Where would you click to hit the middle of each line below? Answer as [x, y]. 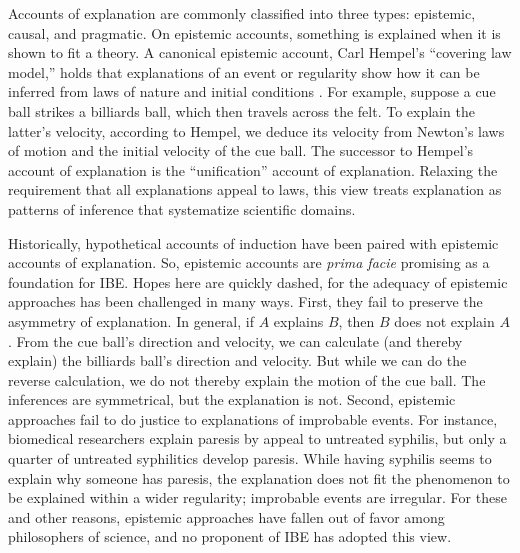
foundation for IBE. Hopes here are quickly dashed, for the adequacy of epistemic [258, 281]
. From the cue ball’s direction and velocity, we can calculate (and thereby [235, 340]
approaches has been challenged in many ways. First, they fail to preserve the [245, 301]
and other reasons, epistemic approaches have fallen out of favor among [226, 516]
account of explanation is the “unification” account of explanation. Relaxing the [253, 169]
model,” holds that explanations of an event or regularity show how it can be [244, 71]
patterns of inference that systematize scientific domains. [182, 208]
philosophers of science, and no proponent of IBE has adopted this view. [230, 536]
